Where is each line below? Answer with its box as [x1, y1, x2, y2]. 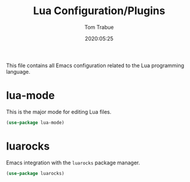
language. [6, 68, 31, 75]
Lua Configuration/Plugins [33, 4, 165, 18]
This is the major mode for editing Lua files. [6, 108, 112, 115]
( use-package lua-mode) [6, 120, 65, 125]
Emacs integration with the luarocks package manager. [6, 159, 140, 166]
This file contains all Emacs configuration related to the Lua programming [6, 62, 185, 69]
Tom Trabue [84, 24, 114, 31]
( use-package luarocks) [6, 170, 65, 176]
